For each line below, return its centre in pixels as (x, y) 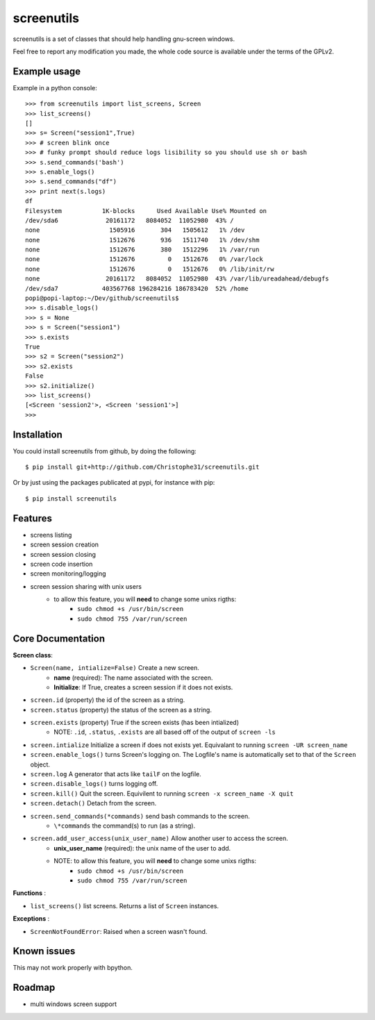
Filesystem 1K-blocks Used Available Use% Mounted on (146, 211)
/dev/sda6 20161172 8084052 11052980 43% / (130, 220)
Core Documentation (59, 638)
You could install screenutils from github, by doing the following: (105, 451)
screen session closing (63, 554)
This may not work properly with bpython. (73, 968)
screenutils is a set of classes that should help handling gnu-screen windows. (124, 39)
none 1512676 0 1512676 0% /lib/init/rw (150, 269)
